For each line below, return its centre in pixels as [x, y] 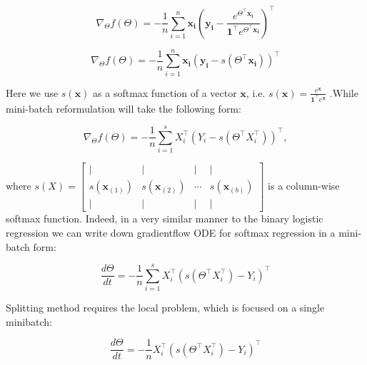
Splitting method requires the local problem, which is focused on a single [165, 308]
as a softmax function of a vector [165, 92]
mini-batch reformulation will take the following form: [124, 108]
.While [344, 92]
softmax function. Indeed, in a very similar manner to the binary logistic [165, 219]
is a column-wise [304, 186]
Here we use [32, 92]
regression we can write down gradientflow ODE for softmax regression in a [171, 232]
